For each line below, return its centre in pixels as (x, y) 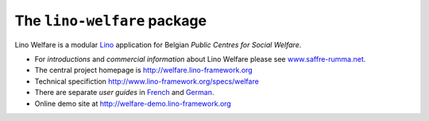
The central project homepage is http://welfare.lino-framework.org (144, 70)
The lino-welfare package (110, 21)
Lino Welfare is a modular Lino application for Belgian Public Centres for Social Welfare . (158, 44)
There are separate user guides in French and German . (124, 93)
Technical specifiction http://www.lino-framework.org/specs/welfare (147, 81)
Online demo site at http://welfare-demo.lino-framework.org (133, 104)
